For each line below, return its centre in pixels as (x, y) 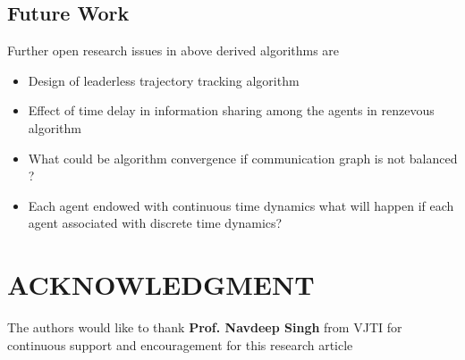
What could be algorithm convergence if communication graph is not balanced (243, 158)
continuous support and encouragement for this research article (180, 344)
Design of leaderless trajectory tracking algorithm (164, 80)
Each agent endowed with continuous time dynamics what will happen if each (241, 205)
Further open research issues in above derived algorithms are (173, 50)
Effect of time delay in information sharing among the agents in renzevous (231, 110)
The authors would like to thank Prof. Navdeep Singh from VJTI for (205, 327)
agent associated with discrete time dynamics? (155, 223)
